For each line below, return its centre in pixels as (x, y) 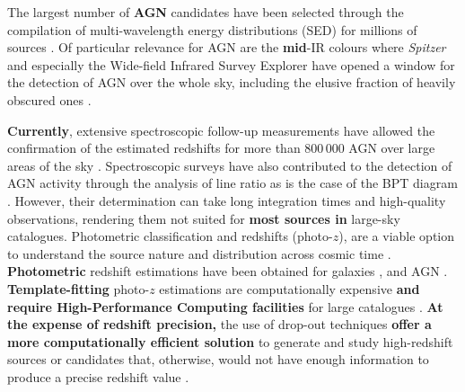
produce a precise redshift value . (98, 376)
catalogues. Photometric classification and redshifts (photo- (170, 236)
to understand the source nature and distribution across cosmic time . (199, 253)
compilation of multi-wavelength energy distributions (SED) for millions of (212, 29)
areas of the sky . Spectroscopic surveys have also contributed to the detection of (230, 165)
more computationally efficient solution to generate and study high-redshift (230, 341)
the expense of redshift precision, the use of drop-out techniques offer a (219, 324)
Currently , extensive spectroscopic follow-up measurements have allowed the (221, 130)
